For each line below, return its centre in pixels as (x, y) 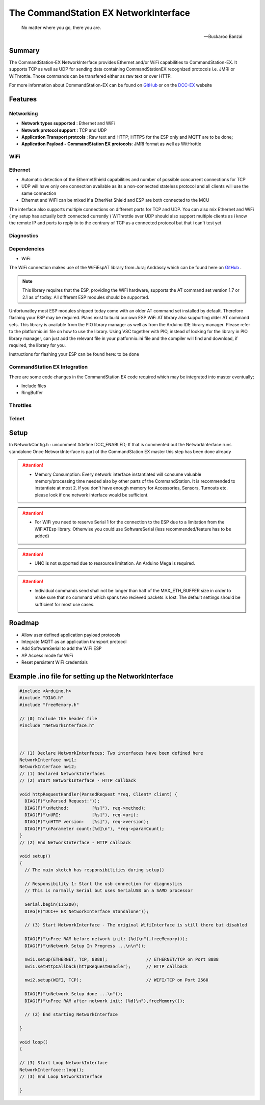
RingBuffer (32, 393)
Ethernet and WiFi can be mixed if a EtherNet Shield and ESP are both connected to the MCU (115, 200)
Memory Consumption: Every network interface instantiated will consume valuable (118, 474)
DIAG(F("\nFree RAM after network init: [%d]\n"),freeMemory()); (105, 1001)
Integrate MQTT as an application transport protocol (74, 642)
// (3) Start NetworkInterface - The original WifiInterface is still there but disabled (136, 925)
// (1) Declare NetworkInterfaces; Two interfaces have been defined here (111, 753)
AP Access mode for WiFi (47, 655)
